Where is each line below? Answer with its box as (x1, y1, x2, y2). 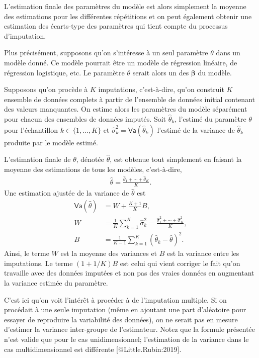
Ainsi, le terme (4, 248, 49, 258)
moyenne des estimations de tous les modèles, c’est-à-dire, (4, 163, 182, 174)
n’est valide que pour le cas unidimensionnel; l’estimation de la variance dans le (4, 334, 249, 344)
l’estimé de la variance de (157, 124, 235, 135)
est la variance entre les (167, 248, 239, 258)
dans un (216, 47, 240, 58)
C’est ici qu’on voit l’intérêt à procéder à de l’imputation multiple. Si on (4, 294, 227, 305)
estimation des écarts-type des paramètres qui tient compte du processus (4, 21, 228, 31)
